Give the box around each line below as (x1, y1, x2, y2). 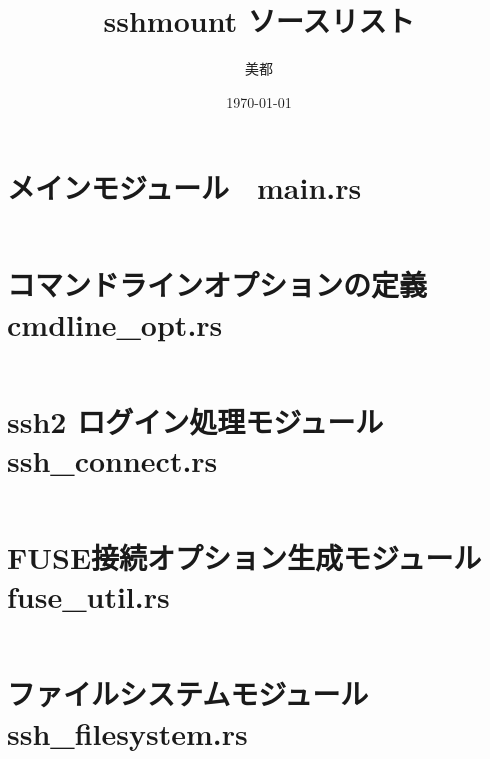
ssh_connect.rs (7, 439, 218, 480)
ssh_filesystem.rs (7, 712, 248, 753)
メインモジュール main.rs (7, 167, 362, 208)
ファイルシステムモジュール (7, 673, 369, 714)
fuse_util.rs (7, 576, 170, 617)
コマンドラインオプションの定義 (7, 264, 428, 305)
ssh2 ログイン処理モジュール (7, 400, 384, 441)
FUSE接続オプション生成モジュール (7, 537, 482, 578)
